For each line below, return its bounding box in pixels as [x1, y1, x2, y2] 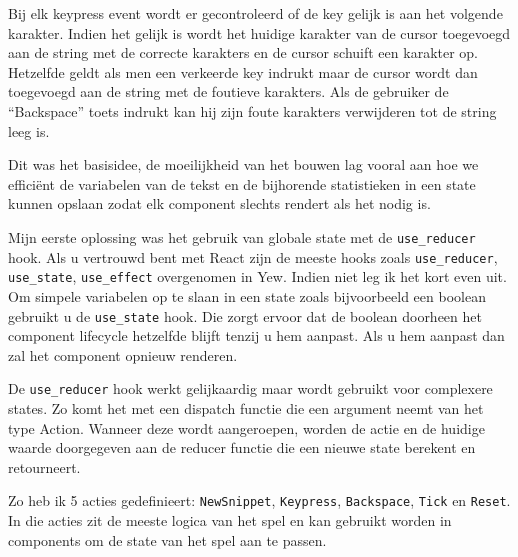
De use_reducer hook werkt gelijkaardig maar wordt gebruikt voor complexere [8, 378, 493, 399]
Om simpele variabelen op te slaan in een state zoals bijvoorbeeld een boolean [8, 285, 486, 306]
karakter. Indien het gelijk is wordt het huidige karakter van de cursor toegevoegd [8, 22, 511, 43]
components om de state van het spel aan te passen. [8, 529, 327, 550]
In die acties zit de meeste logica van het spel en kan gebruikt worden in [8, 510, 452, 531]
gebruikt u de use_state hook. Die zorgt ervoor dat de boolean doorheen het [8, 305, 482, 326]
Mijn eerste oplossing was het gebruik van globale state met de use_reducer [8, 226, 476, 247]
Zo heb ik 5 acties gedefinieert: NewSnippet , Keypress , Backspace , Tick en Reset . [8, 490, 511, 511]
